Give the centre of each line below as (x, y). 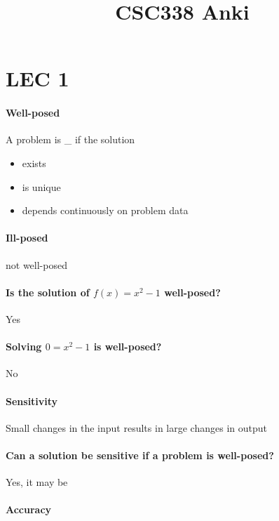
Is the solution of (48, 292)
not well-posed (36, 264)
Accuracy (29, 509)
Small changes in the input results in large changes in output (136, 427)
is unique (41, 186)
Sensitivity (32, 401)
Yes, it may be (37, 482)
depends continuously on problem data (105, 210)
